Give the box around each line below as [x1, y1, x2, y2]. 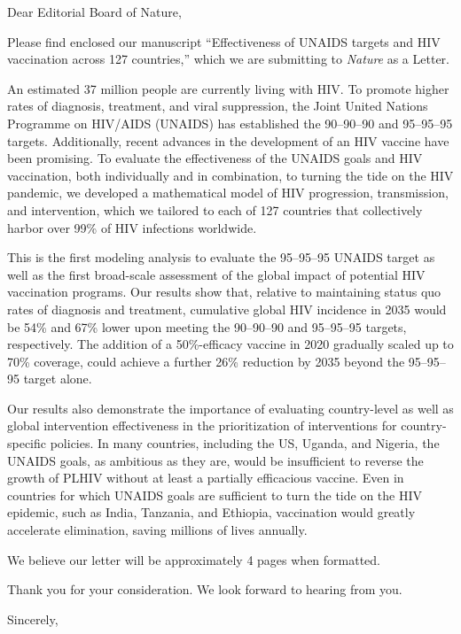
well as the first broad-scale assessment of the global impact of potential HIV [7, 265, 426, 283]
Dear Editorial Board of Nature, [7, 3, 182, 20]
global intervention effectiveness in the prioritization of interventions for [7, 416, 397, 435]
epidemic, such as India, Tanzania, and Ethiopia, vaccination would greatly [7, 503, 416, 522]
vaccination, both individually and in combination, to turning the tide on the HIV [7, 166, 454, 184]
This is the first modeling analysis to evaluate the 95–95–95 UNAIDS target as [7, 248, 435, 267]
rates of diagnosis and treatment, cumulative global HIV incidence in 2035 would [7, 299, 447, 318]
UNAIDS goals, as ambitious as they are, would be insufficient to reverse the [7, 451, 424, 469]
